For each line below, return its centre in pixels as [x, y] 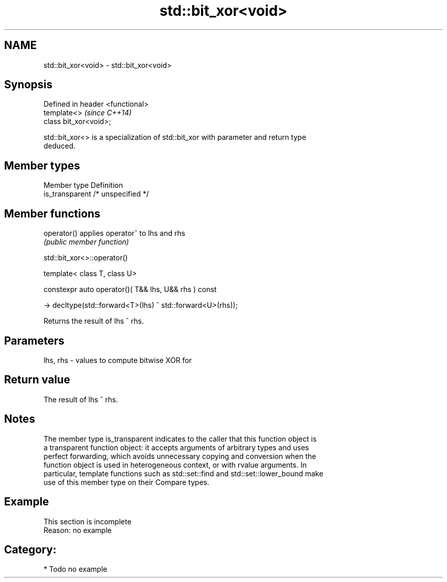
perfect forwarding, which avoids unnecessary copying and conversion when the [180, 456]
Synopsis [28, 85]
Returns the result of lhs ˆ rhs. [94, 321]
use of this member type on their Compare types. [126, 482]
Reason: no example [78, 530]
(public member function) [86, 242]
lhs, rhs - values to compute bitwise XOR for [118, 360]
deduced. [59, 146]
